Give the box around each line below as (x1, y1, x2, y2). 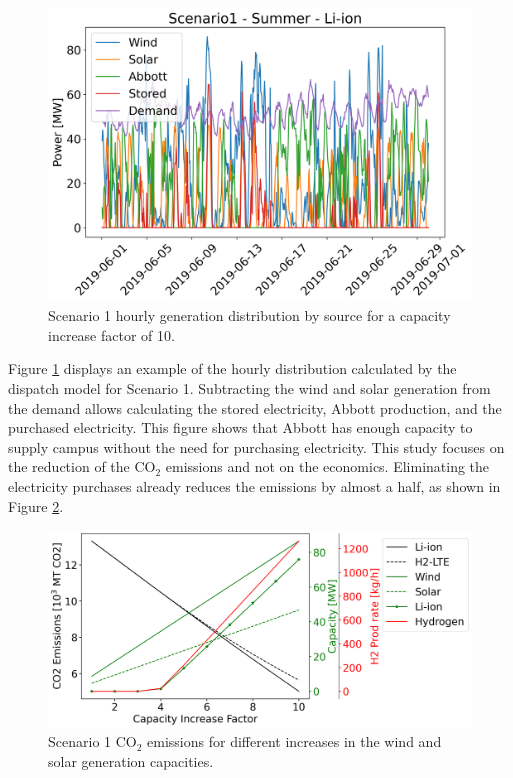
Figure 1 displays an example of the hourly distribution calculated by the (8, 358, 457, 379)
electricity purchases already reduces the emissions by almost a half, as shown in (8, 475, 501, 496)
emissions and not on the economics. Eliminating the (165, 456, 490, 477)
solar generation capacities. (48, 750, 214, 771)
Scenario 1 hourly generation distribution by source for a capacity (48, 305, 451, 326)
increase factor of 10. (48, 324, 175, 345)
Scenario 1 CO (48, 731, 137, 752)
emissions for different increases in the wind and (147, 731, 442, 752)
